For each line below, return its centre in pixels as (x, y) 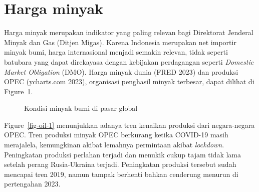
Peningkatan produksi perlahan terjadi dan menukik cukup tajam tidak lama (122, 154)
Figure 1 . (19, 91)
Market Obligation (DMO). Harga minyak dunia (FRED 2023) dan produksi (121, 71)
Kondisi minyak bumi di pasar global (81, 108)
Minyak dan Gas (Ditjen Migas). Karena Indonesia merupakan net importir (120, 42)
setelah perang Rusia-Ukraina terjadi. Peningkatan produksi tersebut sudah (120, 164)
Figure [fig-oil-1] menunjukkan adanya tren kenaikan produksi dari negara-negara (129, 125)
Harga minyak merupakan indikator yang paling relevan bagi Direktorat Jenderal (129, 32)
